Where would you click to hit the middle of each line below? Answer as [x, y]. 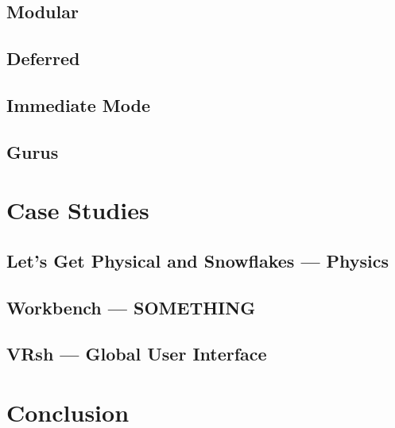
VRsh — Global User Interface [137, 354]
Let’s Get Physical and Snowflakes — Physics [198, 260]
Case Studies [78, 210]
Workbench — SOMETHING [131, 307]
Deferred [43, 58]
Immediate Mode [78, 104]
